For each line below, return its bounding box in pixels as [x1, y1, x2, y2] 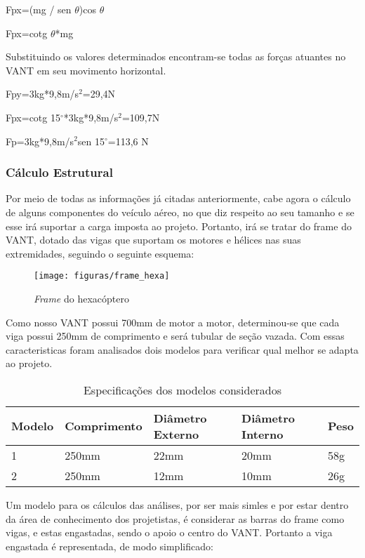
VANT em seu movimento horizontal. [6, 62, 166, 77]
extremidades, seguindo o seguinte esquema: [6, 246, 194, 260]
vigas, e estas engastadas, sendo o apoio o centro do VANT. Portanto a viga [6, 525, 333, 540]
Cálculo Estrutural [6, 164, 113, 181]
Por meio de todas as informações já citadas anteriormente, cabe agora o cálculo [6, 191, 351, 206]
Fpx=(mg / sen [6, 2, 72, 16]
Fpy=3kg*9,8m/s [6, 86, 79, 101]
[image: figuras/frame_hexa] [34, 271, 170, 281]
